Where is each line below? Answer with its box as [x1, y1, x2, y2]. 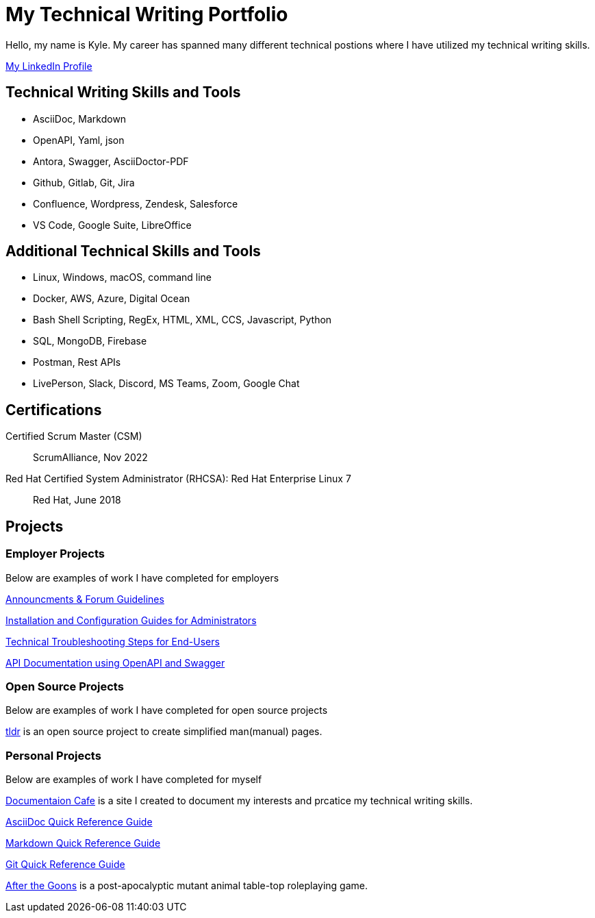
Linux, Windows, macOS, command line [33, 271, 212, 284]
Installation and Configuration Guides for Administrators [5, 614, 257, 626]
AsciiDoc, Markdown [33, 112, 127, 125]
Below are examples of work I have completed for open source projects [5, 704, 328, 717]
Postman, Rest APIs [33, 356, 121, 369]
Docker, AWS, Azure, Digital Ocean [33, 293, 190, 305]
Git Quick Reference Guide [5, 858, 125, 870]
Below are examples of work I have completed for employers [5, 571, 279, 584]
